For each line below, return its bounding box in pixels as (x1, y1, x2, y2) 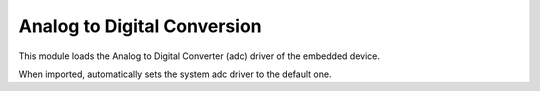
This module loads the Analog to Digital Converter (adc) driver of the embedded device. (18, 50, 380, 62)
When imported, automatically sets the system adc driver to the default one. (18, 68, 332, 80)
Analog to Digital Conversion (18, 15, 262, 37)
